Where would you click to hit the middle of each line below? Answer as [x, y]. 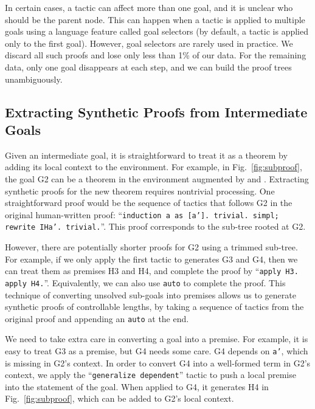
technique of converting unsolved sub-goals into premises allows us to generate [151, 294]
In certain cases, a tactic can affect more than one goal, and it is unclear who [149, 7]
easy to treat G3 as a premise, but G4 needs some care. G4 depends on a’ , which [157, 350]
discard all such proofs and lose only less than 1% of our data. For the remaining [156, 55]
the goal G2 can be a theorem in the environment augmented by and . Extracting [157, 178]
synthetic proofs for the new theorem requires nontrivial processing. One [140, 191]
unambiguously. [34, 79]
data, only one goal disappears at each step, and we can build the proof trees [148, 67]
